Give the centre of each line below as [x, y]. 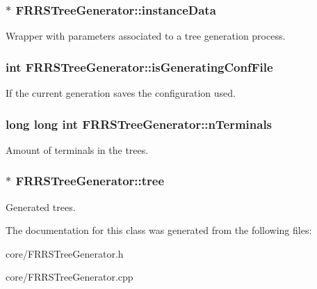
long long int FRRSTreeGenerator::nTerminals [139, 124]
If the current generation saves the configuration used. [121, 93]
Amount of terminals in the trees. [77, 149]
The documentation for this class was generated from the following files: [159, 230]
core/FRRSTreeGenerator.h [65, 253]
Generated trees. [41, 206]
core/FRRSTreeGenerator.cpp [70, 277]
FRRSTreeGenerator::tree [90, 181]
